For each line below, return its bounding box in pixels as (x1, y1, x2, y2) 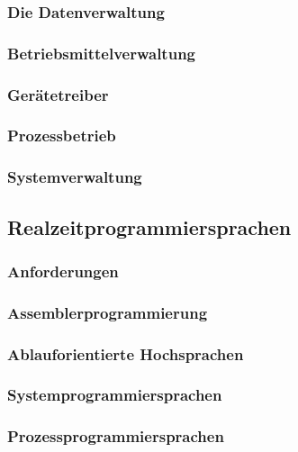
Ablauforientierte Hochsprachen (7, 342, 244, 365)
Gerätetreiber (7, 83, 109, 105)
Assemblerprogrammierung (7, 301, 208, 323)
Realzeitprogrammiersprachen (7, 212, 292, 240)
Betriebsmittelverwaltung (7, 41, 195, 64)
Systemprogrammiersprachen (7, 384, 222, 406)
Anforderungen (7, 259, 119, 282)
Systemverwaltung (7, 166, 142, 188)
